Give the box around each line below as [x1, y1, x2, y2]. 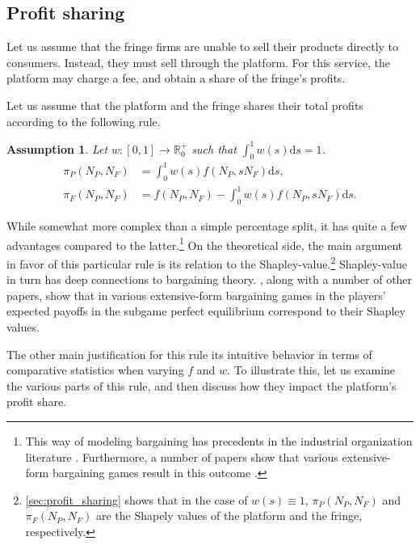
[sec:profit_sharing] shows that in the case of [25, 491, 248, 508]
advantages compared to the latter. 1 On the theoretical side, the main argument [6, 234, 403, 253]
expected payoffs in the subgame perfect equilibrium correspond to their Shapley [6, 302, 405, 319]
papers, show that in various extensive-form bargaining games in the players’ [6, 286, 386, 303]
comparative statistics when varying [6, 361, 184, 378]
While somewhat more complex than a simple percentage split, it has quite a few [6, 218, 407, 234]
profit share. [6, 393, 67, 410]
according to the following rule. [6, 112, 161, 129]
